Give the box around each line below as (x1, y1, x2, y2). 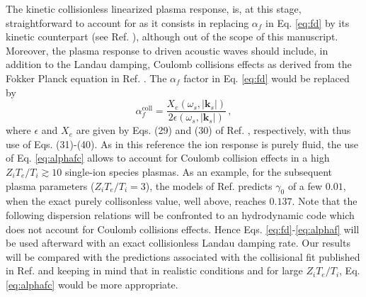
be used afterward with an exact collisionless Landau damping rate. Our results (6, 235, 350, 250)
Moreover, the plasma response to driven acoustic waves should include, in (6, 43, 328, 57)
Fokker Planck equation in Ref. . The (6, 70, 167, 85)
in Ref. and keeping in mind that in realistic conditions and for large (6, 263, 303, 278)
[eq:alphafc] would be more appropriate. (6, 276, 178, 291)
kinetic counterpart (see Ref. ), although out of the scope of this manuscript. (6, 29, 338, 44)
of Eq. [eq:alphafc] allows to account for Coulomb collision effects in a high (6, 150, 330, 165)
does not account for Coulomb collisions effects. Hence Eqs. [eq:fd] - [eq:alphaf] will (6, 221, 360, 236)
